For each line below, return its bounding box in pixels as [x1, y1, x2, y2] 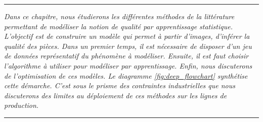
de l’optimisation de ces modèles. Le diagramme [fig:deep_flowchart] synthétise [4, 70, 248, 81]
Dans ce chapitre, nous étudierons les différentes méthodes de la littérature [4, 11, 235, 21]
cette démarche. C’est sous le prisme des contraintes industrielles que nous [4, 80, 235, 91]
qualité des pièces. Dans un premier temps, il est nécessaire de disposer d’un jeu [4, 40, 252, 51]
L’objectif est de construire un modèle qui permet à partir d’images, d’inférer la [4, 31, 250, 41]
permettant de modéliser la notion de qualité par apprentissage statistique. [4, 21, 233, 31]
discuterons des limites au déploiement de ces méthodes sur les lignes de [4, 90, 227, 100]
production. [4, 100, 39, 110]
